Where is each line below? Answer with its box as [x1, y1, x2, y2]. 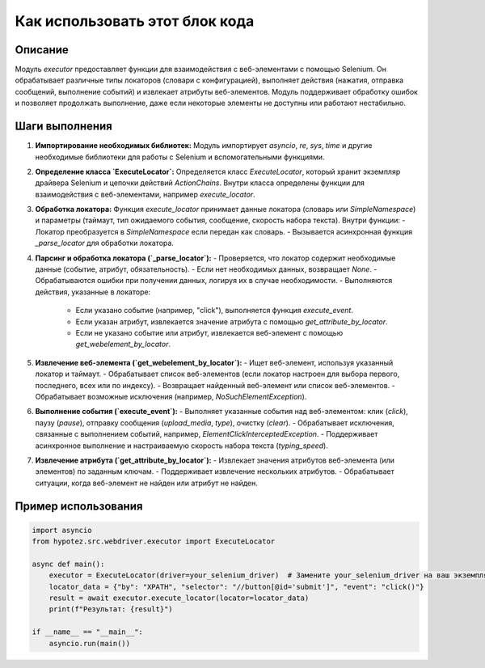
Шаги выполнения [15, 120, 112, 133]
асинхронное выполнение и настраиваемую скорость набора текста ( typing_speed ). [35, 441, 329, 450]
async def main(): [32, 559, 105, 569]
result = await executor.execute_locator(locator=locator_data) [48, 594, 310, 602]
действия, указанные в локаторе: [35, 287, 151, 297]
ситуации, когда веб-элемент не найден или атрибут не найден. [35, 478, 258, 488]
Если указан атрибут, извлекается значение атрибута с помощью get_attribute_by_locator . [75, 316, 388, 327]
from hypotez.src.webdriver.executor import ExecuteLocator [32, 537, 276, 546]
